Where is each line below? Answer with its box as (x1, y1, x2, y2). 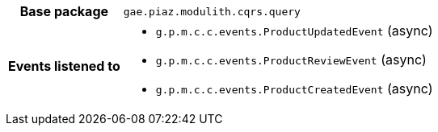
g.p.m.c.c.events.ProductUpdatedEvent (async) (155, 23, 433, 39)
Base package (19, 3, 109, 19)
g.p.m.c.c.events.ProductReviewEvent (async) (155, 52, 427, 68)
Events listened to (8, 58, 120, 74)
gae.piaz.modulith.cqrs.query (123, 5, 301, 18)
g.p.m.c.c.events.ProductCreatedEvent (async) (155, 80, 433, 97)
